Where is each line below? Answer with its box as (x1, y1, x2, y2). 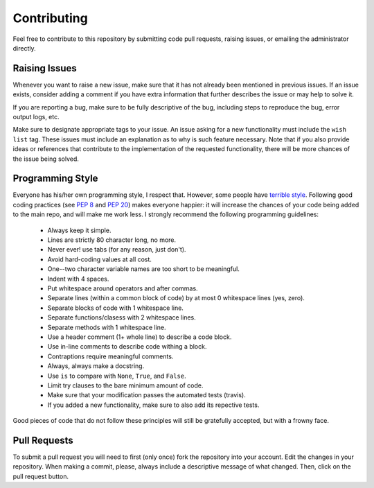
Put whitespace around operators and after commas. (47, 284, 198, 293)
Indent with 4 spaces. (47, 274, 109, 283)
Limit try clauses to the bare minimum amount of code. (47, 381, 204, 390)
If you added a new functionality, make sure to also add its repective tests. (47, 401, 260, 409)
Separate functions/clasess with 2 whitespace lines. (47, 313, 197, 322)
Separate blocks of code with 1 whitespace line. (47, 304, 184, 312)
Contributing (12, 10, 88, 26)
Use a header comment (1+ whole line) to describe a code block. (47, 333, 232, 341)
